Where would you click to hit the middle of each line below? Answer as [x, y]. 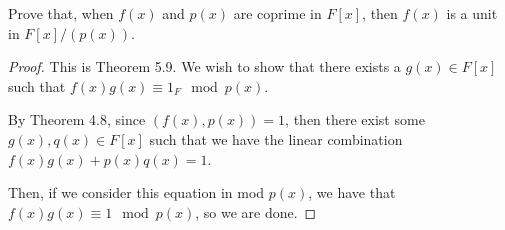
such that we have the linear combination [276, 138]
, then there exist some [355, 119]
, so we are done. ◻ [256, 211]
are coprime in [277, 13]
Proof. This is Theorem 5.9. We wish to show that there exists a [204, 66]
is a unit [472, 13]
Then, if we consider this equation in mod [136, 192]
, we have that [352, 192]
